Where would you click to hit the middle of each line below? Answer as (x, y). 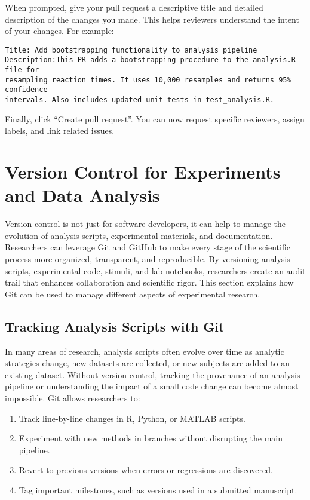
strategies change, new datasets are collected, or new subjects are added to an (147, 363)
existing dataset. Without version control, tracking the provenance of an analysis (153, 374)
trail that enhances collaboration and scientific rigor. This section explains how (149, 282)
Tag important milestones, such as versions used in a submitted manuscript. (158, 490)
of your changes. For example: (59, 31)
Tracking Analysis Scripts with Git (115, 326)
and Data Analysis (82, 195)
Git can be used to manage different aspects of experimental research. (133, 294)
